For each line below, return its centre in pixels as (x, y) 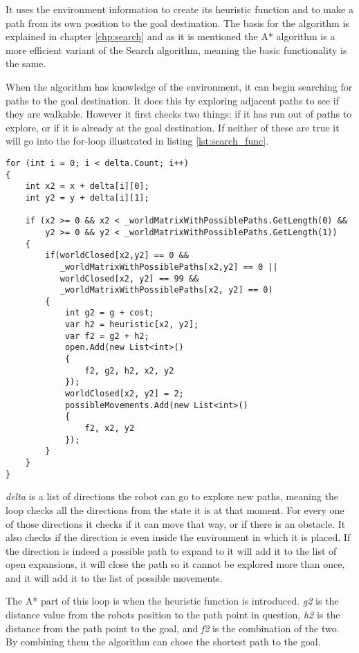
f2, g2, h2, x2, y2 (129, 370)
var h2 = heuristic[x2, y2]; (132, 325)
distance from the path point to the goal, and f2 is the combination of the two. (173, 628)
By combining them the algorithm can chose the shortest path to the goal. (163, 642)
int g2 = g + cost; (109, 313)
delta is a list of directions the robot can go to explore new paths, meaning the (172, 496)
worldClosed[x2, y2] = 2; (124, 394)
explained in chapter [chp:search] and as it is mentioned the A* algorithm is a (171, 36)
